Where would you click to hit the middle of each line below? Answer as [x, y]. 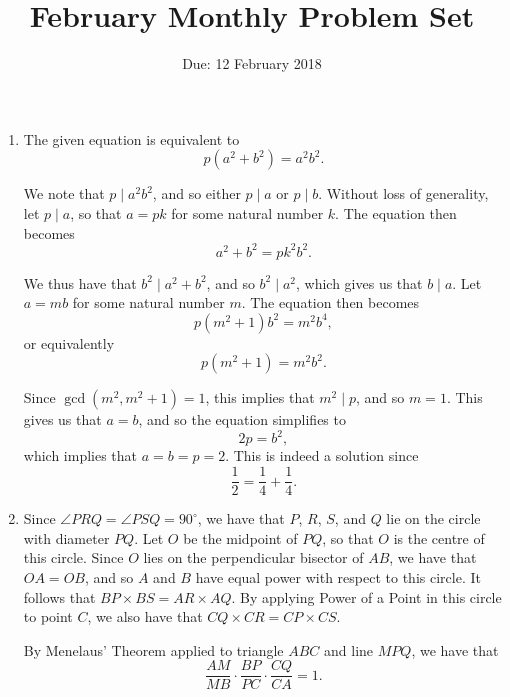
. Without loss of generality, [403, 193]
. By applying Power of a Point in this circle [366, 596]
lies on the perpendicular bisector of [253, 557]
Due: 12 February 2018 [252, 63]
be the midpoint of [240, 537]
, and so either [196, 193]
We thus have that [80, 282]
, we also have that [145, 616]
